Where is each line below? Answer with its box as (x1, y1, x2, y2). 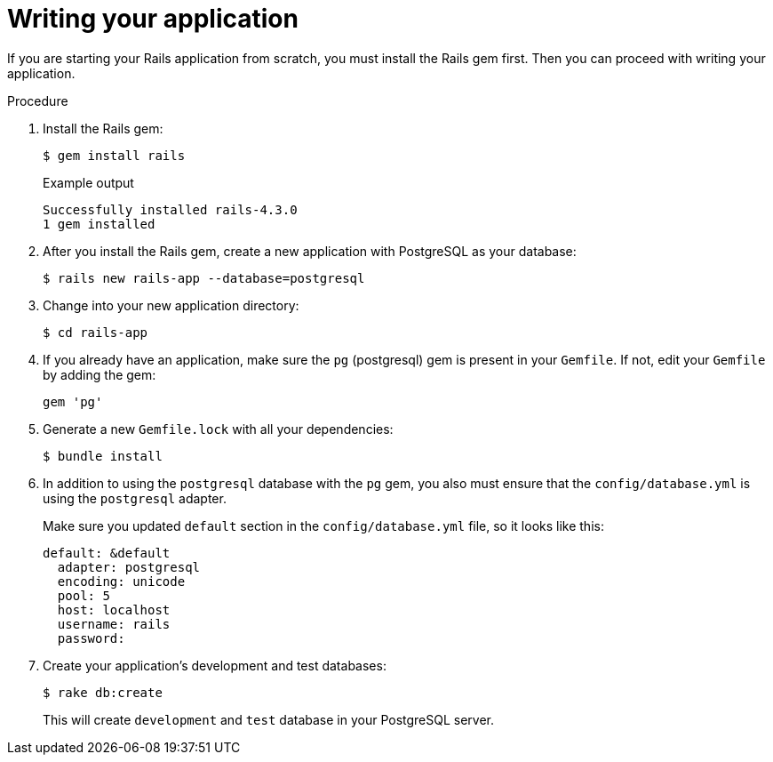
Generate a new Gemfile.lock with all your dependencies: (43, 421, 394, 437)
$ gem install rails (43, 148, 186, 163)
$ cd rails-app (43, 325, 148, 340)
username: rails (57, 616, 171, 631)
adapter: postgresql (57, 559, 201, 574)
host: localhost (57, 602, 171, 617)
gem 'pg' (43, 394, 103, 409)
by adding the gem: (43, 366, 156, 382)
